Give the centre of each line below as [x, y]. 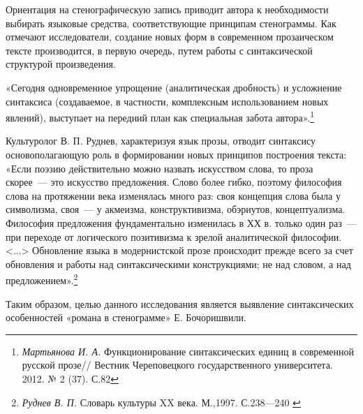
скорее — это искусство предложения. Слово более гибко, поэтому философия [174, 182]
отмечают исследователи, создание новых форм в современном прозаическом [170, 37]
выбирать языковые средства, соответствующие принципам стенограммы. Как [171, 23]
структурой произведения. [61, 64]
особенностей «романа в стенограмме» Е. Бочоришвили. [126, 317]
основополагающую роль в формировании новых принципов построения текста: [176, 154]
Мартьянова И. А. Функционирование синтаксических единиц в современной [188, 351]
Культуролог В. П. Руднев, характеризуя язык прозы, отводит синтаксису [161, 141]
